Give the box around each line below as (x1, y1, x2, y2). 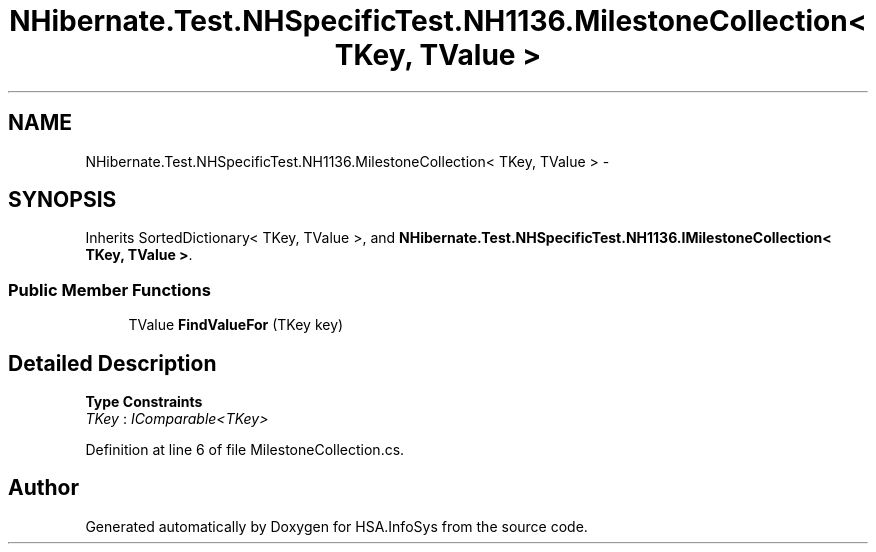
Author (8, 475, 79, 501)
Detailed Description (8, 350, 217, 376)
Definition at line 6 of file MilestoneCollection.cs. (85, 441, 405, 459)
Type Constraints (85, 393, 203, 411)
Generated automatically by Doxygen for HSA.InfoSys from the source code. (85, 517, 588, 535)
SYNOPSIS (8, 187, 117, 213)
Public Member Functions (8, 279, 211, 300)
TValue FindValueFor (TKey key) (128, 316, 344, 334)
